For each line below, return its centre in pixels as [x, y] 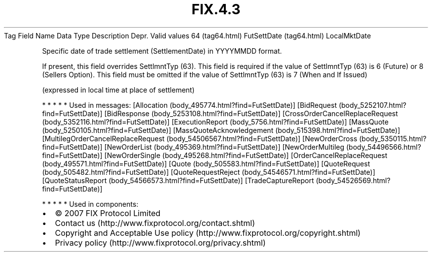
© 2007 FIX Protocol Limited [108, 213]
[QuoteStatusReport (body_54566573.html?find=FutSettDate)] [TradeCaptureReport [178, 180]
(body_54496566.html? [383, 147]
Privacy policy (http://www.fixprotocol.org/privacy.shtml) [160, 242]
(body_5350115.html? [393, 138]
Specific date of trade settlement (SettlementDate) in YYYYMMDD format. [162, 51]
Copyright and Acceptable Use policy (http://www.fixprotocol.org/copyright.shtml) [208, 233]
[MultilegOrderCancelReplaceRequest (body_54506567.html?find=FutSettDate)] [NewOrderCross [200, 138]
